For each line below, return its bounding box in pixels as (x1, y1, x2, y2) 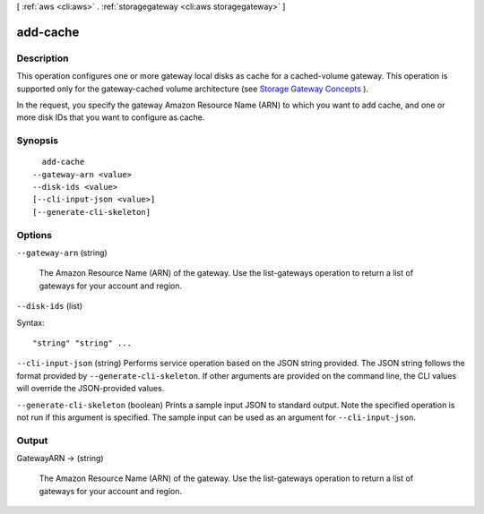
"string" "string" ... (32, 338, 133, 348)
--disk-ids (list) (16, 301, 83, 312)
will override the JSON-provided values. (16, 383, 165, 394)
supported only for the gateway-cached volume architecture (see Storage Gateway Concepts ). (16, 83, 369, 94)
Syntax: (16, 317, 45, 328)
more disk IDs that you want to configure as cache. (16, 112, 205, 123)
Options (16, 228, 53, 241)
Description (16, 52, 69, 64)
